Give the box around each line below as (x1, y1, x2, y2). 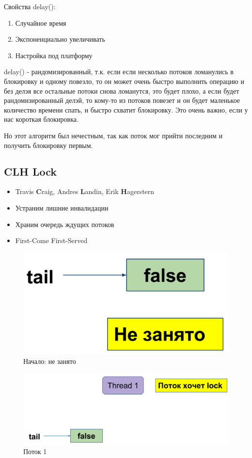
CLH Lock (4, 164, 57, 179)
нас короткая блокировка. (4, 114, 79, 124)
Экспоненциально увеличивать (15, 34, 105, 44)
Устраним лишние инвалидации (15, 202, 109, 213)
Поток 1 (23, 446, 47, 457)
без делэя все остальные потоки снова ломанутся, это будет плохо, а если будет (4, 85, 239, 96)
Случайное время (15, 17, 66, 28)
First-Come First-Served (15, 235, 88, 245)
